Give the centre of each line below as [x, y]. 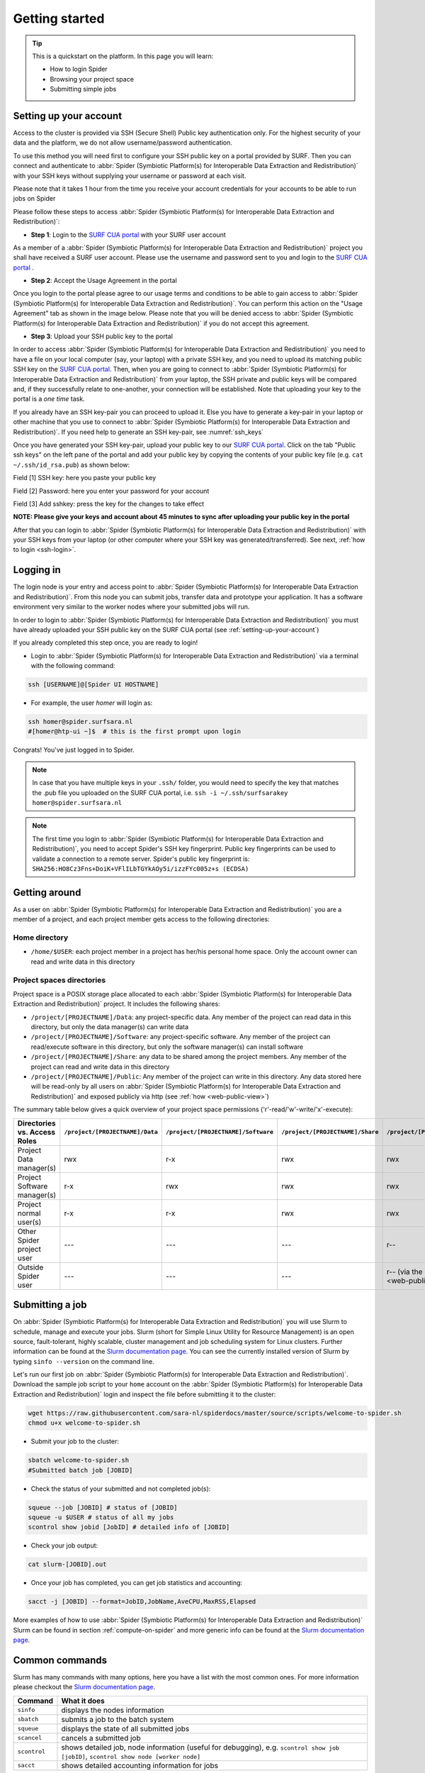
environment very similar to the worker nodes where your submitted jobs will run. [131, 607]
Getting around [47, 893]
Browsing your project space [92, 79]
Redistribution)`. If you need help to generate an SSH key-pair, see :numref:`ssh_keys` [138, 432]
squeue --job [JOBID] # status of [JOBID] [103, 1507]
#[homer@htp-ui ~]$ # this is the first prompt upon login [135, 732]
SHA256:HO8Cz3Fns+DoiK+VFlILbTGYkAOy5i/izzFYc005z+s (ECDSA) [141, 868]
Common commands [60, 1660]
